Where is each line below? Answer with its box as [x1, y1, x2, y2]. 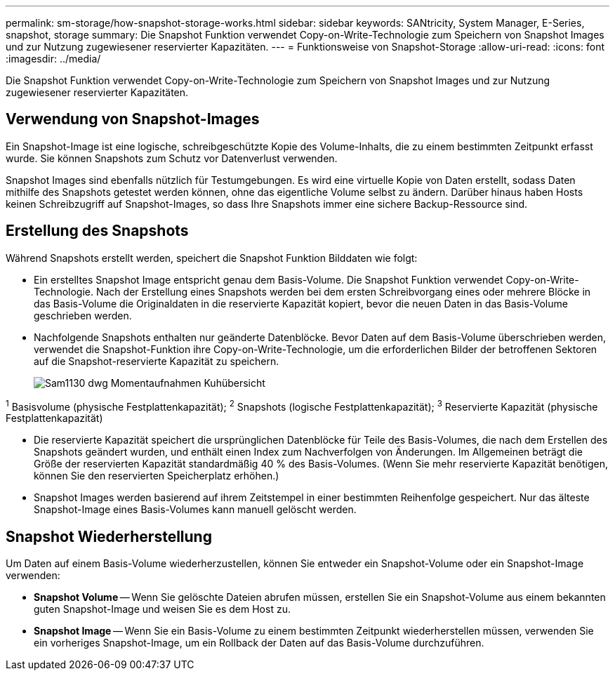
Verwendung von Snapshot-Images [6, 110, 260, 128]
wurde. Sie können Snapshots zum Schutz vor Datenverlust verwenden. [6, 152, 338, 164]
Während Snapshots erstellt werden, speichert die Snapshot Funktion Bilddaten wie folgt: [6, 251, 418, 264]
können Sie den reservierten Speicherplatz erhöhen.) [34, 470, 279, 482]
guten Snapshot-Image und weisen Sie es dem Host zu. [34, 603, 291, 616]
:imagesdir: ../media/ [6, 53, 101, 65]
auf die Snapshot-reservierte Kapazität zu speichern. [34, 354, 279, 367]
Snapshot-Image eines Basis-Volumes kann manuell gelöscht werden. [34, 503, 357, 516]
